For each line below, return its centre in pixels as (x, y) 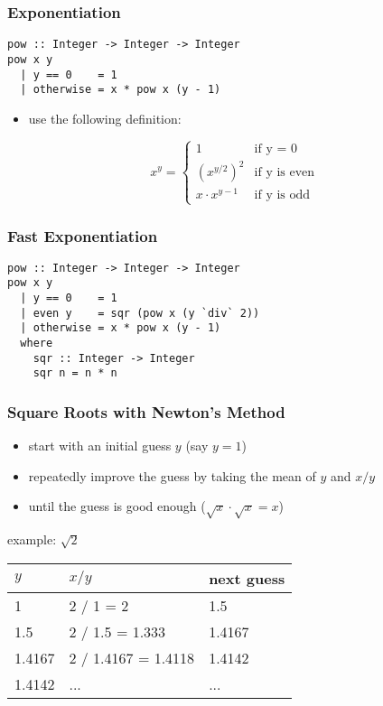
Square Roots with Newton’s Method (146, 412)
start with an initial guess (100, 446)
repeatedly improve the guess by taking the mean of (172, 475)
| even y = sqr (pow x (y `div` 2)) (140, 313)
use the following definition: (105, 118)
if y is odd (282, 195)
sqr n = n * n (75, 373)
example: (32, 539)
